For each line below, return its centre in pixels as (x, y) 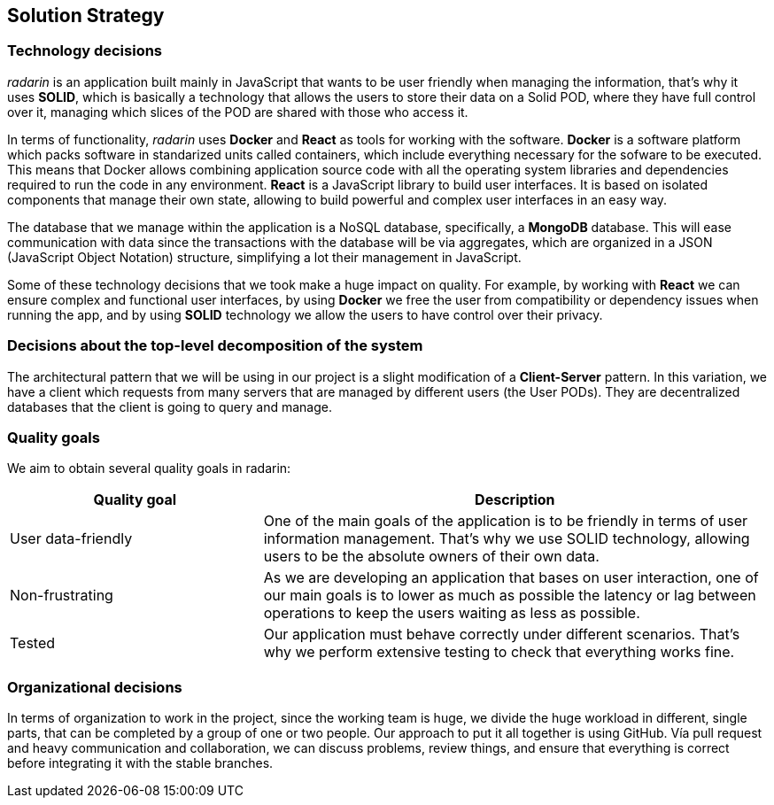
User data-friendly (71, 539)
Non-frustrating (62, 596)
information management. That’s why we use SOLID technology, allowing (507, 539)
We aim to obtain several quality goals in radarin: (149, 468)
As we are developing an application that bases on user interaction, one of (511, 578)
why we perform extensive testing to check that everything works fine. (499, 652)
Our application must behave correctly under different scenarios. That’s (502, 635)
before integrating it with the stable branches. (140, 763)
